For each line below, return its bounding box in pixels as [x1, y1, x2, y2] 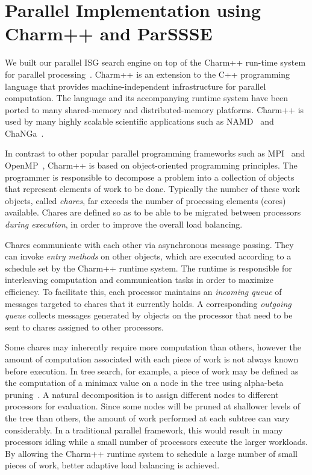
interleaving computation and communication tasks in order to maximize [5, 273, 273, 286]
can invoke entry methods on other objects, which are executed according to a [5, 250, 292, 262]
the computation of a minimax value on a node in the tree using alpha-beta [5, 376, 284, 389]
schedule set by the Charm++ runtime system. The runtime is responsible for [5, 261, 292, 274]
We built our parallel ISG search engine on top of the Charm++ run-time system [5, 56, 306, 69]
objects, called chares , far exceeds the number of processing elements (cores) [5, 194, 286, 206]
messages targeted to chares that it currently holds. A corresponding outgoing [5, 297, 292, 309]
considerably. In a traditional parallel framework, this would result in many [5, 423, 283, 436]
